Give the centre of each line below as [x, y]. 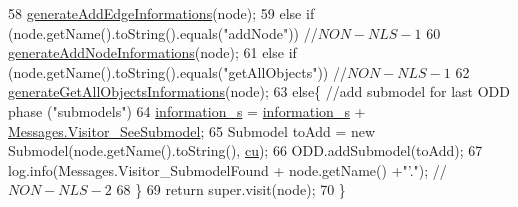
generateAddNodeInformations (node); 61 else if [152, 52]
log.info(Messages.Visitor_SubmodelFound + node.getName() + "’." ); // [227, 169]
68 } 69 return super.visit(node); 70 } [231, 189]
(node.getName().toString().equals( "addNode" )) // [163, 32]
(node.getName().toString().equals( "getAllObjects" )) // [177, 71]
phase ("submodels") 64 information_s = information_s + [187, 110]
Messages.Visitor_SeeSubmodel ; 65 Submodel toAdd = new [192, 130]
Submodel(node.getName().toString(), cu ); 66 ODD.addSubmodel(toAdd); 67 [245, 150]
